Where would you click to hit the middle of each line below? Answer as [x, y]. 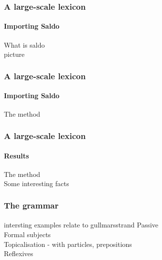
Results [16, 155]
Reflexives [19, 253]
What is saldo [24, 44]
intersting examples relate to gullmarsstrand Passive [81, 225]
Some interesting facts [37, 183]
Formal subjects [27, 234]
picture [14, 54]
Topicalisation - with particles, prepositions [68, 244]
